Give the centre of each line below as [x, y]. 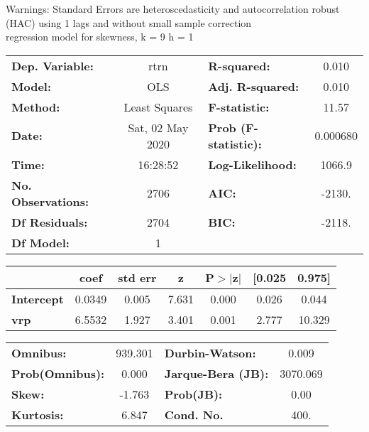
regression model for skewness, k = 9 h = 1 [100, 37]
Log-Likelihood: [252, 164]
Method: [36, 107]
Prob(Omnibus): [58, 373]
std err [137, 277]
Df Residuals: [50, 222]
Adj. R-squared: [254, 86]
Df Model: [40, 242]
